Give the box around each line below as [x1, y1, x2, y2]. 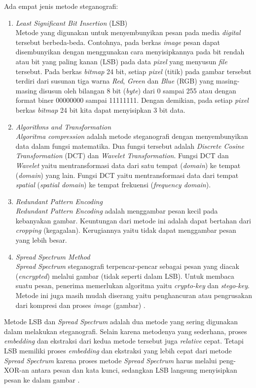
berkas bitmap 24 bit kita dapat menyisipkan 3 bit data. [15, 104, 185, 115]
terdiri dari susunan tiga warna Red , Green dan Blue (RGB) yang [15, 76, 214, 86]
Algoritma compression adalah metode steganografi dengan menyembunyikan [15, 131, 248, 141]
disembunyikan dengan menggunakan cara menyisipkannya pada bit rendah [15, 46, 245, 57]
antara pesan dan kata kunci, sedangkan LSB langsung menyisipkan [31, 365, 237, 375]
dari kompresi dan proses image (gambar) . [15, 300, 146, 310]
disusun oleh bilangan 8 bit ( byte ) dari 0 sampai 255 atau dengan [39, 85, 236, 95]
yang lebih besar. [15, 235, 67, 245]
